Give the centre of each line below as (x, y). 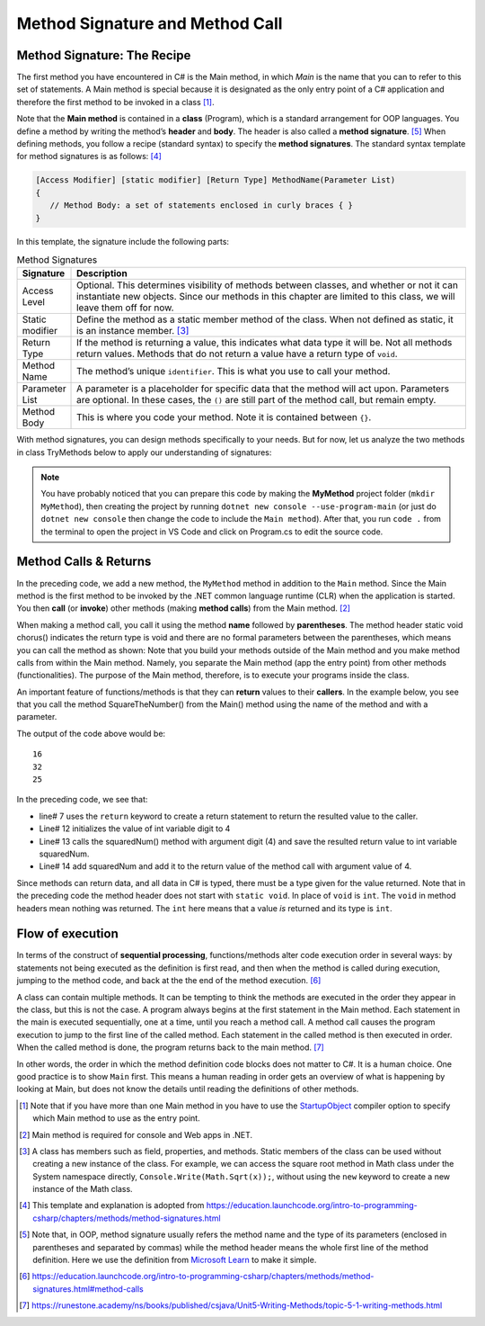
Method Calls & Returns (84, 562)
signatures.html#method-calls (88, 1289)
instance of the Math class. (83, 1189)
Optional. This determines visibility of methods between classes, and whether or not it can (267, 285)
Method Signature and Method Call (150, 23)
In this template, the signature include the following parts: (123, 241)
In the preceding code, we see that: (82, 800)
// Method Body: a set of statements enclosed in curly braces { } (202, 206)
